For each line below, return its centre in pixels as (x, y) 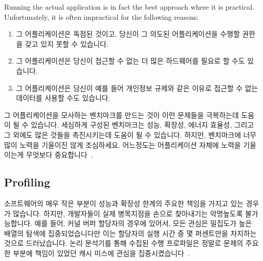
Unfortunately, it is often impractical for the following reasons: (102, 17)
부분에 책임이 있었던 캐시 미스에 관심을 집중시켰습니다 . (101, 253)
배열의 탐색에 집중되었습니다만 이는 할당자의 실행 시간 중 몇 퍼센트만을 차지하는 (130, 233)
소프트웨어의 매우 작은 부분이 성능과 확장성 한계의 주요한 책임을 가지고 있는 (124, 203)
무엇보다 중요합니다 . (59, 155)
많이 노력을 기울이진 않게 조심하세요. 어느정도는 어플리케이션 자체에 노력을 (123, 144)
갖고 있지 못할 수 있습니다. (67, 43)
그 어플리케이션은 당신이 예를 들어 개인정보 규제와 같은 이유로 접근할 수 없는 (137, 88)
